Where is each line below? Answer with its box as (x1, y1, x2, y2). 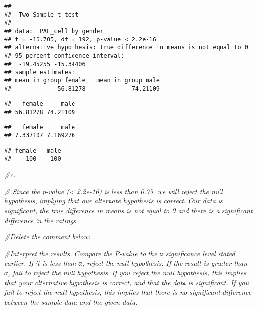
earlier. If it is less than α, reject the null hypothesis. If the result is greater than (4, 258, 247, 268)
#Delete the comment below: (4, 232, 91, 242)
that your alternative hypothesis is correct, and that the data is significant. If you (4, 277, 249, 287)
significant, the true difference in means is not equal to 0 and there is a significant (4, 205, 253, 215)
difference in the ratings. (4, 215, 78, 225)
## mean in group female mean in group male (4, 77, 160, 84)
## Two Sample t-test (4, 11, 79, 18)
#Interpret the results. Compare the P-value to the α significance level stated (4, 248, 235, 258)
